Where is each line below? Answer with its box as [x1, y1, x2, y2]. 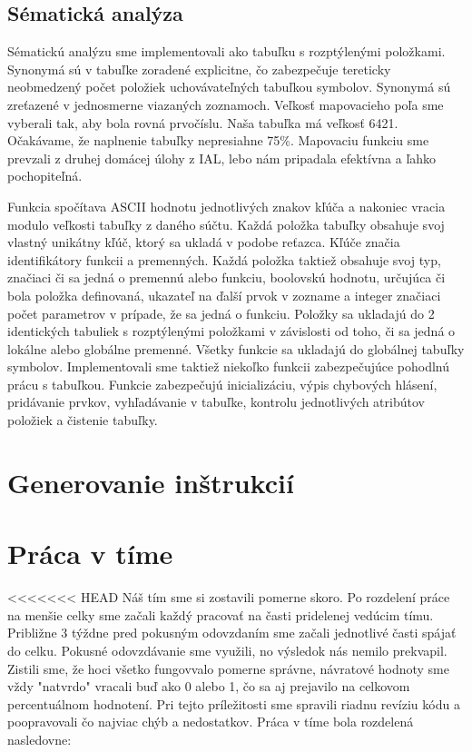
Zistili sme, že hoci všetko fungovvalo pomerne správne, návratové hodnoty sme [7, 658, 449, 678]
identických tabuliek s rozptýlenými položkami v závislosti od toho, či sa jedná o [7, 322, 456, 341]
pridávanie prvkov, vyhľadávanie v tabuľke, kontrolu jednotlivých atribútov [7, 392, 425, 411]
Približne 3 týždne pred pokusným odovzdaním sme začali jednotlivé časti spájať [7, 623, 457, 642]
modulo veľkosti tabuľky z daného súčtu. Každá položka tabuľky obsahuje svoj [7, 214, 445, 233]
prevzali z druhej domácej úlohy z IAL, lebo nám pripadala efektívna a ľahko [7, 148, 437, 167]
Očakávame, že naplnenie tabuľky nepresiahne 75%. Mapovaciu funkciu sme [7, 131, 429, 150]
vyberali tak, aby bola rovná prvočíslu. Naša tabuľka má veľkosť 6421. [7, 113, 398, 132]
